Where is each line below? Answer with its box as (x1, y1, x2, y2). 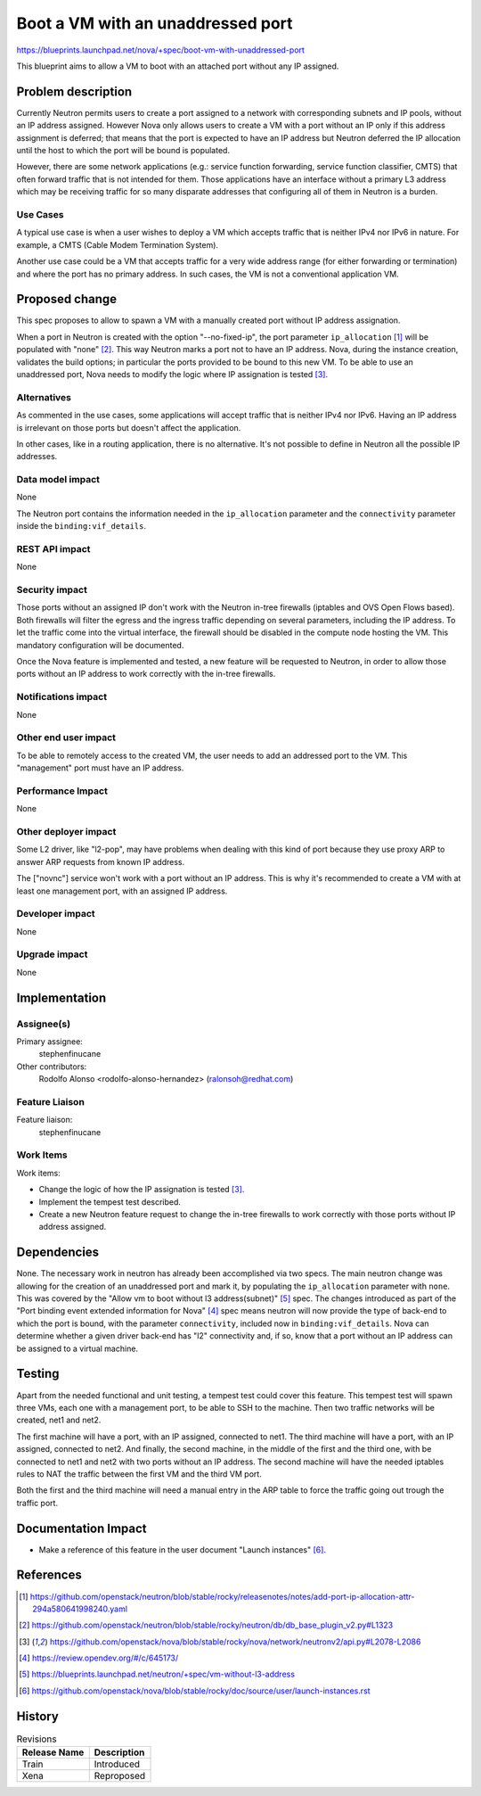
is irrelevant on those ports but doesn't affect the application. (16, 422, 241, 433)
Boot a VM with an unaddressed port (16, 13, 293, 33)
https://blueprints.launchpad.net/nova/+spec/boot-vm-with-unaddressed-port (16, 45, 305, 55)
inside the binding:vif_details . (16, 521, 147, 531)
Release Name (21, 1746, 85, 1759)
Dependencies (16, 1245, 100, 1260)
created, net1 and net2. (16, 1414, 102, 1426)
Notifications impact (16, 691, 107, 704)
